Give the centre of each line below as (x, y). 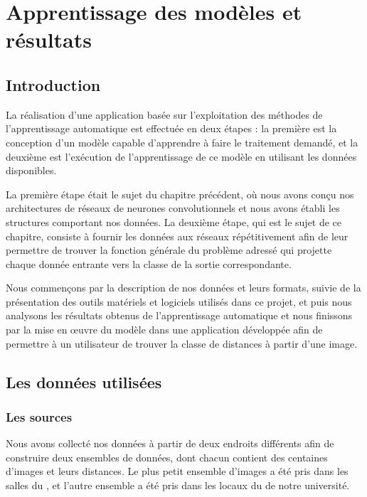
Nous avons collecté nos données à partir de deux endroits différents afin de (170, 443)
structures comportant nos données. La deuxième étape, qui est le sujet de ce (174, 221)
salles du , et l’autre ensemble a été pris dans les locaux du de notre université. (178, 485)
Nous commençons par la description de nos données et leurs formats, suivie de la (183, 288)
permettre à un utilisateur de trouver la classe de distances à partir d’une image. (182, 343)
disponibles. (31, 170)
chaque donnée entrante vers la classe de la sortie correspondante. (149, 263)
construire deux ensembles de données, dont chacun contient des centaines (167, 457)
